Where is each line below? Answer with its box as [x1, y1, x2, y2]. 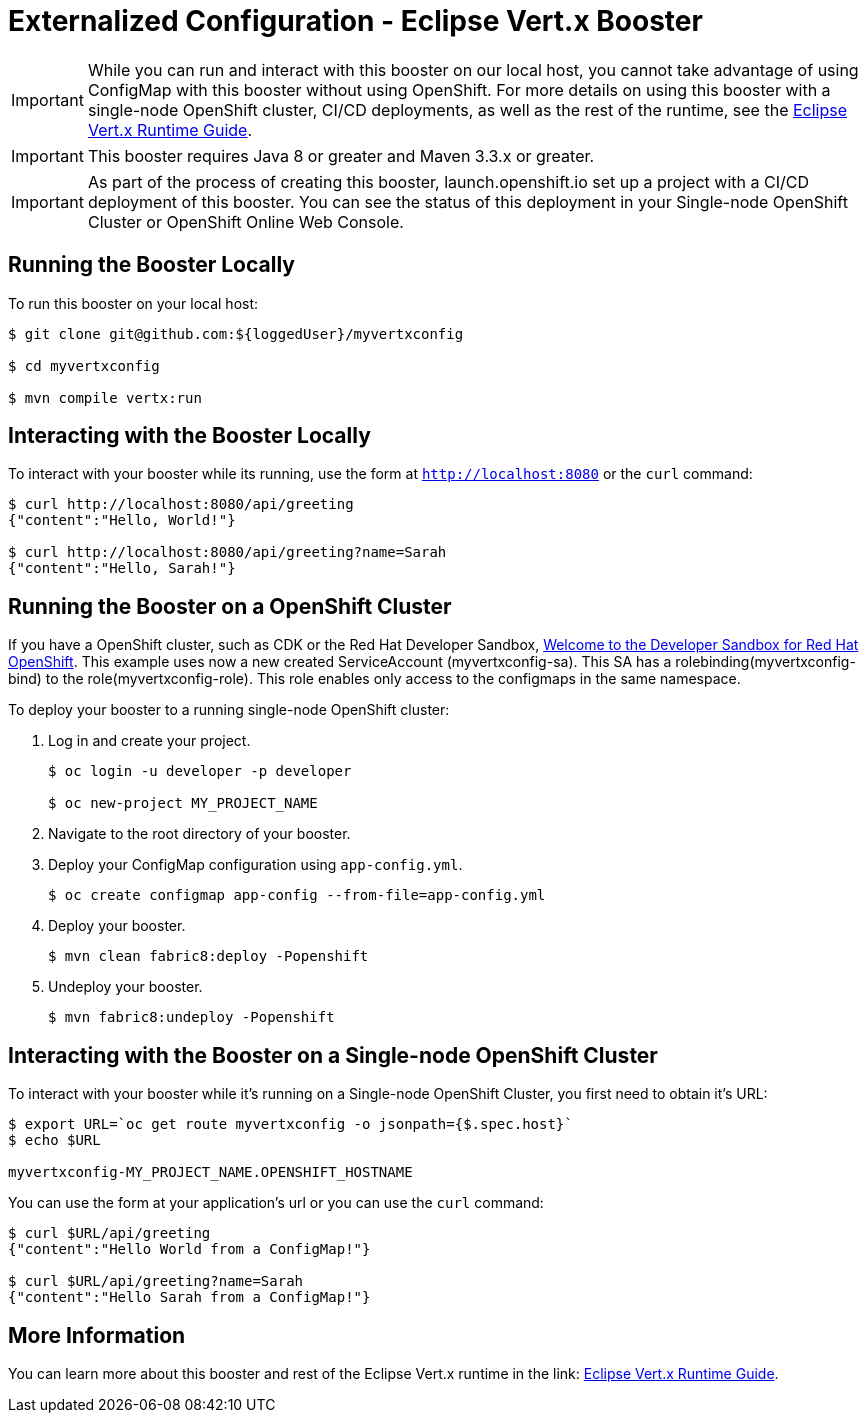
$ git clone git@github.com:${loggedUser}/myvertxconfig [8, 325, 464, 342]
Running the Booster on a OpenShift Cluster [8, 593, 452, 619]
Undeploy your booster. [48, 978, 203, 996]
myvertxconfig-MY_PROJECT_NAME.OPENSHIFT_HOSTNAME [8, 1164, 413, 1181]
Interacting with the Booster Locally [8, 423, 371, 449]
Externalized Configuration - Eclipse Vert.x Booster [8, 4, 703, 38]
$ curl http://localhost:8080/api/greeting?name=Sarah [8, 544, 447, 561]
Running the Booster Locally [8, 252, 295, 278]
